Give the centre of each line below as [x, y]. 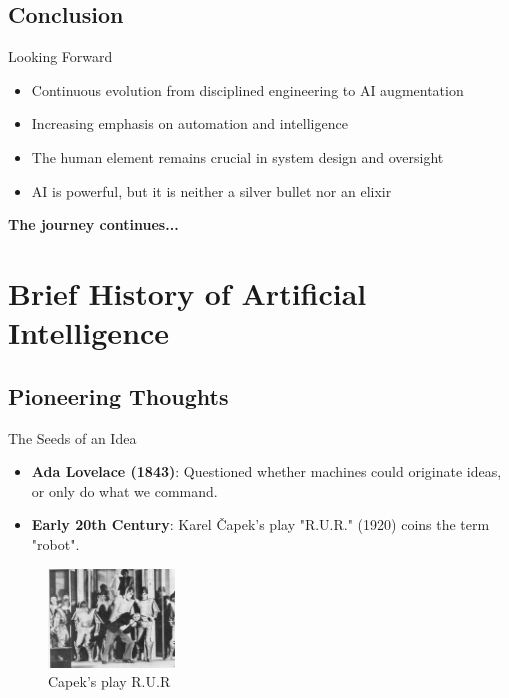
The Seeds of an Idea [72, 437]
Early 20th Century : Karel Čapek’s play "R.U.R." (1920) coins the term [260, 524]
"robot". [55, 543]
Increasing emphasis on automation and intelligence [189, 123]
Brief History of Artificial [187, 292]
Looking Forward [60, 56]
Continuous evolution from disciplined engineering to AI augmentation [247, 89]
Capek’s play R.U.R [109, 681]
